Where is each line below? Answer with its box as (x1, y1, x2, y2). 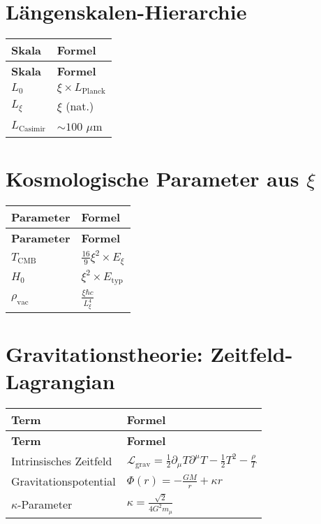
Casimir (18, 125, 45, 133)
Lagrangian (6, 367, 115, 395)
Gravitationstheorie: (6, 340, 203, 368)
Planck (82, 87, 105, 96)
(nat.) (66, 98, 94, 115)
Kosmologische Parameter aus (6, 164, 299, 193)
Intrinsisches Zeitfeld (11, 453, 112, 470)
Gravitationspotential (11, 473, 116, 490)
